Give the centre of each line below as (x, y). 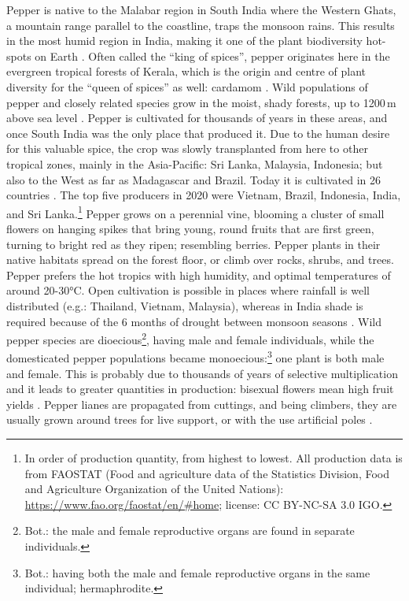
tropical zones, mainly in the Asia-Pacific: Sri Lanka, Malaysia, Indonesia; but (195, 163)
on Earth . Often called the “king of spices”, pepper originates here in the (212, 56)
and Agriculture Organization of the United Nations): (154, 489)
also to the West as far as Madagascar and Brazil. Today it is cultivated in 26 (193, 179)
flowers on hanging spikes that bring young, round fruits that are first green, (190, 228)
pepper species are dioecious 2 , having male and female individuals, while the (190, 338)
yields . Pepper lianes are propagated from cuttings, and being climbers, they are (202, 404)
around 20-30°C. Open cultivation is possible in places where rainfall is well (188, 290)
